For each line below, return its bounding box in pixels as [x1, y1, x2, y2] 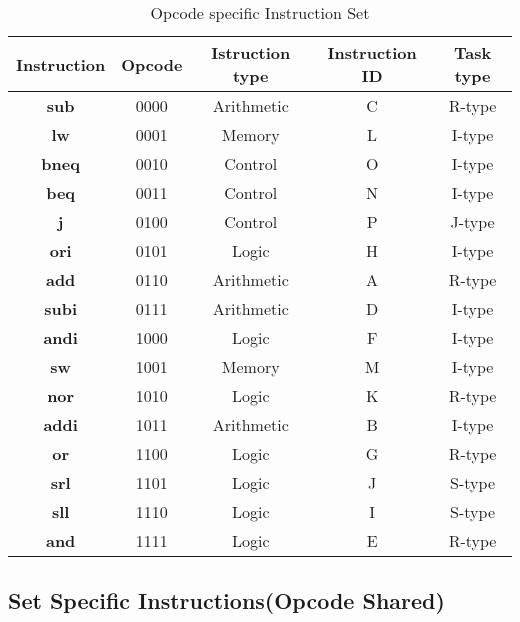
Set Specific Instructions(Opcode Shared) [8, 585, 445, 616]
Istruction [211, 41, 291, 64]
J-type [450, 210, 495, 233]
